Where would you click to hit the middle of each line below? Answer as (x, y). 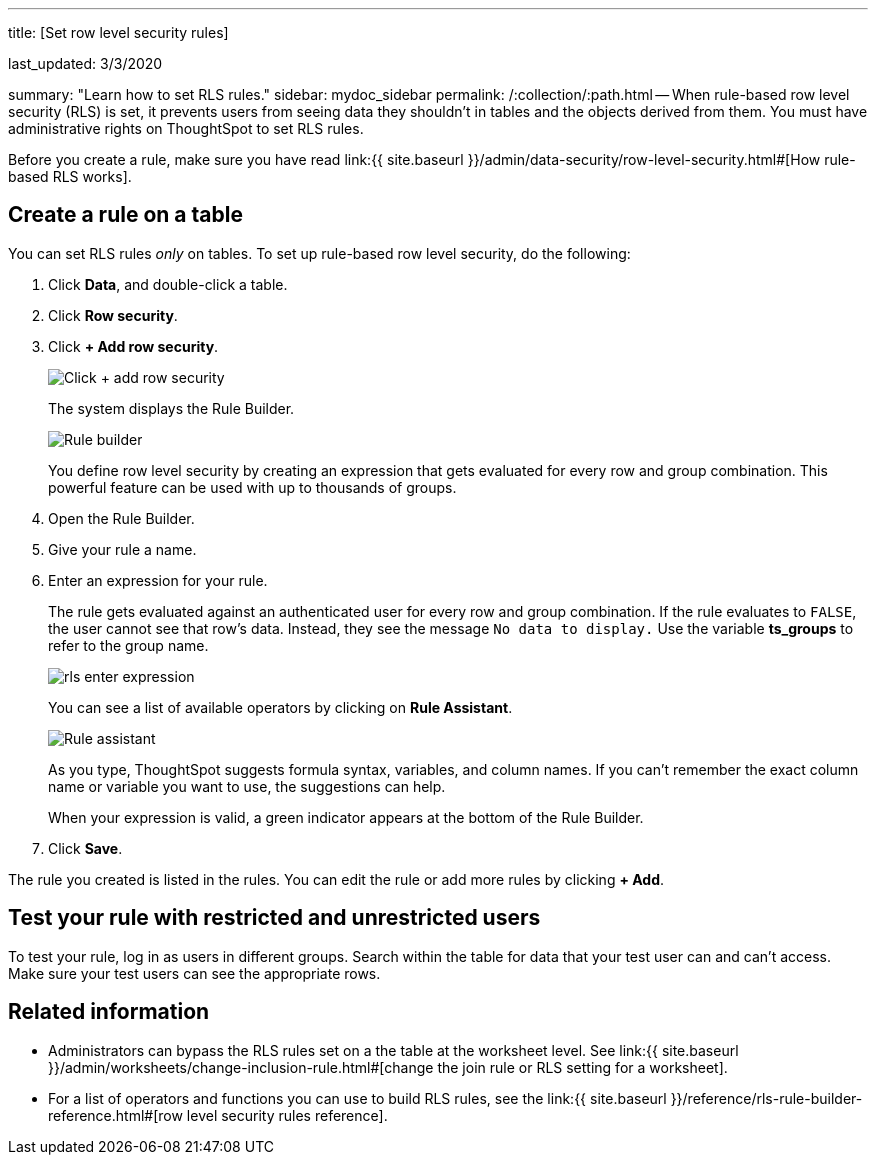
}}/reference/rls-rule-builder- (766, 1098)
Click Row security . (113, 315)
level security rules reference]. (287, 1115)
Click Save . (85, 848)
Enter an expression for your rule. (158, 580)
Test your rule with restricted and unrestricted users (274, 918)
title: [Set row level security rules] (118, 32)
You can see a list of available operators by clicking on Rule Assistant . (280, 707)
